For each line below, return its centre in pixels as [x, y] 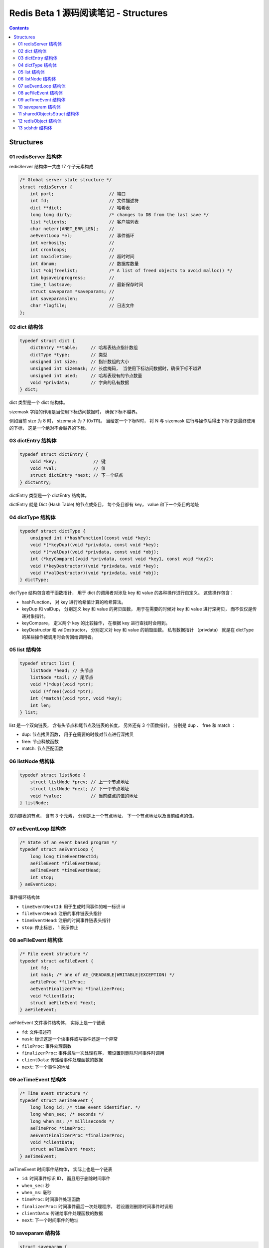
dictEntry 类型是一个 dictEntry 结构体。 [49, 495]
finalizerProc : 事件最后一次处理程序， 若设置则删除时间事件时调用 [93, 1053]
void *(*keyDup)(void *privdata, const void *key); [95, 545]
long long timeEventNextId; [65, 856]
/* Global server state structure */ [66, 180]
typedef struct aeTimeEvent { [57, 1100]
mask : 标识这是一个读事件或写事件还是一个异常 [70, 1039]
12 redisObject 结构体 [40, 121]
